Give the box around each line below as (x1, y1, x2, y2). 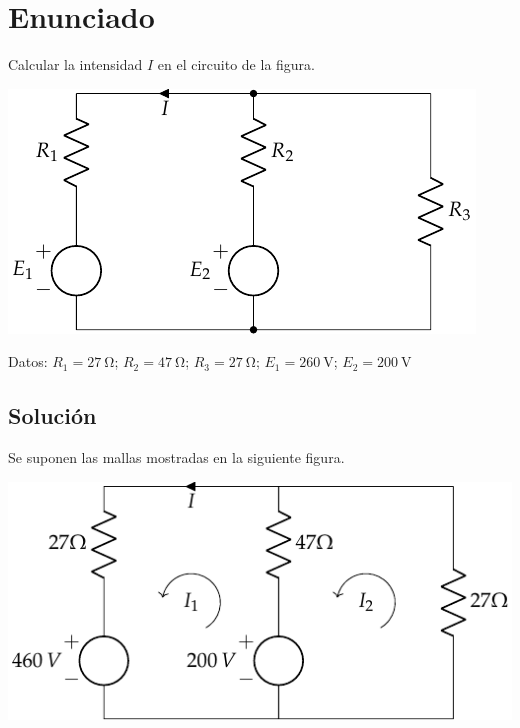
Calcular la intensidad (8, 54, 143, 75)
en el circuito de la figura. (157, 54, 315, 75)
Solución (8, 400, 97, 431)
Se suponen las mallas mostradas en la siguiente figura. (8, 447, 345, 468)
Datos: (8, 351, 48, 372)
